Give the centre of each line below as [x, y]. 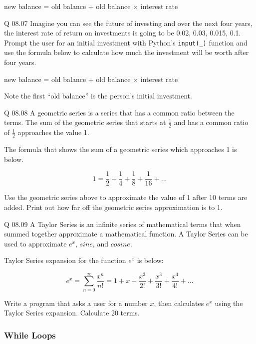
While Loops [30, 335]
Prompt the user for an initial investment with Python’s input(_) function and [126, 42]
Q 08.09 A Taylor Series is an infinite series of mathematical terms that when [123, 224]
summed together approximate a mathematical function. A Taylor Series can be [126, 234]
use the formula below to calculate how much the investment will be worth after [127, 52]
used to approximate [35, 243]
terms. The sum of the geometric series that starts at [85, 122]
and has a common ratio [211, 122]
